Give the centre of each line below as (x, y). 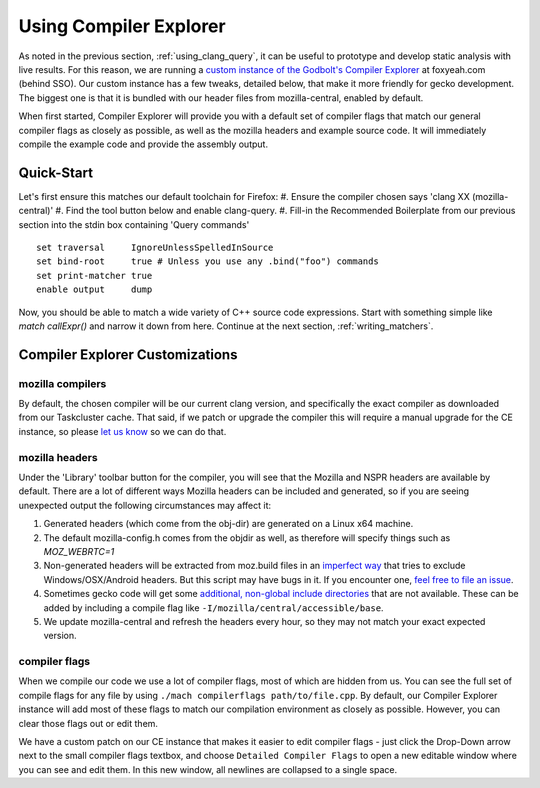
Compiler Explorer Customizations (128, 354)
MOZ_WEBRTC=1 (79, 551)
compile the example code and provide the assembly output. (143, 144)
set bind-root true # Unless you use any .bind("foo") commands (207, 261)
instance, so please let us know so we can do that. (122, 431)
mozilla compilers (62, 383)
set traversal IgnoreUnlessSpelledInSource (155, 247)
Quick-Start (56, 172)
